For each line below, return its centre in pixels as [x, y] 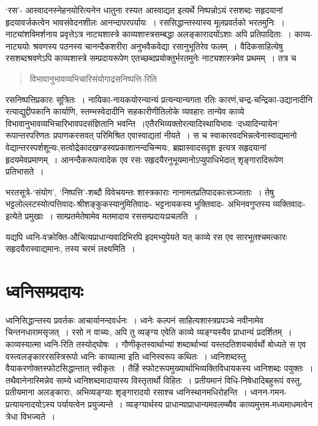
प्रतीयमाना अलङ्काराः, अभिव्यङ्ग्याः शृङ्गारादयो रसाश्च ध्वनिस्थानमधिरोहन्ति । [127, 392]
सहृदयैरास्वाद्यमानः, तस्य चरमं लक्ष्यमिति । [70, 249]
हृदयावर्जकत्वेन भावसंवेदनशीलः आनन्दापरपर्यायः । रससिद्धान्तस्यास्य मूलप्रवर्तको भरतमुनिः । [145, 22]
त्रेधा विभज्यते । [31, 416]
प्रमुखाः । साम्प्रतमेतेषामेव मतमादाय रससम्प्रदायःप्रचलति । [111, 215]
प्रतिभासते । [25, 171]
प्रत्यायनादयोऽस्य [30, 404]
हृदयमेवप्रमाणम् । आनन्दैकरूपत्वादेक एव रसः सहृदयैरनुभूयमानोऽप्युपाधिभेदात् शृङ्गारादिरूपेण [145, 159]
